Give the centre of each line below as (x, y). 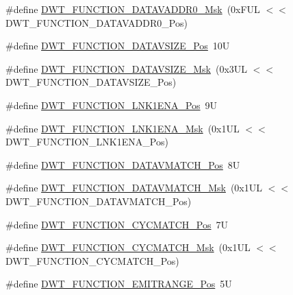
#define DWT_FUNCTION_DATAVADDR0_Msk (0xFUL (133, 9)
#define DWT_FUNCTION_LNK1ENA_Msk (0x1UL (123, 128)
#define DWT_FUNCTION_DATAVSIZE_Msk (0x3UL (127, 68)
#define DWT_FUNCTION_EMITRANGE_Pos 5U (119, 284)
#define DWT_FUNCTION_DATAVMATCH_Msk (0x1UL (134, 188)
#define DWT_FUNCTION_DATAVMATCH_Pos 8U (123, 164)
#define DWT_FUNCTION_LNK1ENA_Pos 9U (112, 105)
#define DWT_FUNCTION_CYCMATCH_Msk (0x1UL (128, 247)
